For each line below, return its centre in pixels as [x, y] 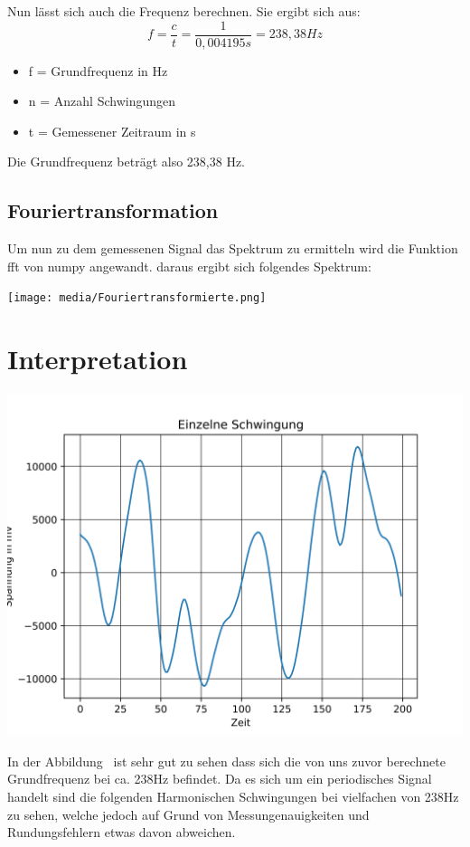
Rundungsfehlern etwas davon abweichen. [122, 832]
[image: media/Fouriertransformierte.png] [137, 298]
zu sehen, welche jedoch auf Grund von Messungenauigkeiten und [188, 814]
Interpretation [98, 359]
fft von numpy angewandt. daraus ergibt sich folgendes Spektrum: [189, 266]
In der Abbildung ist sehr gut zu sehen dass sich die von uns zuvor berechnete [226, 761]
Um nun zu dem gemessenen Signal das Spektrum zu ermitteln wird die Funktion [233, 248]
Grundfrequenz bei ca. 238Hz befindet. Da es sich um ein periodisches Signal [220, 779]
